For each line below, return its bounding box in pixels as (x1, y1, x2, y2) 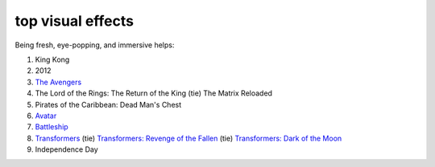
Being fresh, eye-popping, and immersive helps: (14, 40, 175, 50)
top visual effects (14, 12, 135, 30)
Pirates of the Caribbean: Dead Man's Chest (35, 100, 182, 109)
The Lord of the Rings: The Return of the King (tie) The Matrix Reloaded (35, 88, 273, 98)
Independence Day (35, 145, 98, 154)
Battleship (35, 122, 68, 132)
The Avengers (35, 77, 82, 87)
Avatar (35, 111, 57, 120)
